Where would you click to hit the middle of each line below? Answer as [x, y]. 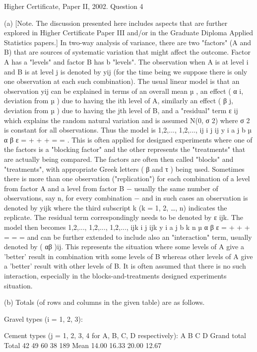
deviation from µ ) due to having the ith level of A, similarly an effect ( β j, [119, 101]
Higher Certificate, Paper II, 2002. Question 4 [74, 6]
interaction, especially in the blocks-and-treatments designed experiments [115, 276]
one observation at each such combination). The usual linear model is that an [122, 81]
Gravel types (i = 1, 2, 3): [43, 318]
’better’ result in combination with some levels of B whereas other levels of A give [128, 256]
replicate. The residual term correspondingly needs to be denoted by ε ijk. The [124, 217]
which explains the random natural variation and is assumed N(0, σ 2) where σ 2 [127, 120]
